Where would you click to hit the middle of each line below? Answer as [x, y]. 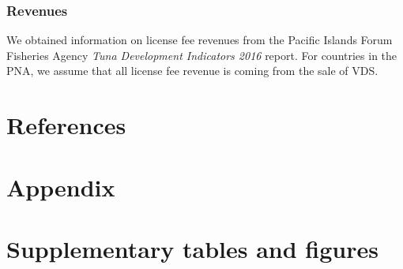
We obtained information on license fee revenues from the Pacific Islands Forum [200, 40]
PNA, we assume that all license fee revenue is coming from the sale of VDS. [192, 71]
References [66, 125]
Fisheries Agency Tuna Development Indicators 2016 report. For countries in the [202, 55]
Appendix [61, 187]
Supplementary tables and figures [192, 248]
